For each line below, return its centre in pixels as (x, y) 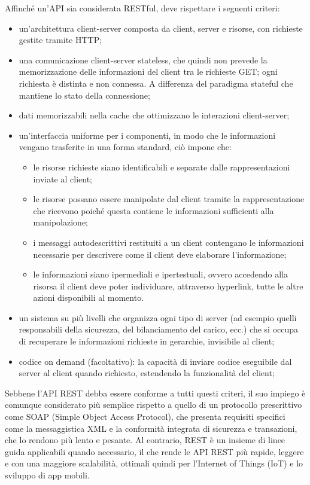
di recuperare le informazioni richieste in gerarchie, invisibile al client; (147, 341)
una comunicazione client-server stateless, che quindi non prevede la (143, 60)
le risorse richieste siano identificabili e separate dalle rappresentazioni (162, 167)
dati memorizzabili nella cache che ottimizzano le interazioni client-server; (154, 115)
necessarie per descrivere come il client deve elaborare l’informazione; (160, 254)
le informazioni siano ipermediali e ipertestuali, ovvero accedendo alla (160, 274)
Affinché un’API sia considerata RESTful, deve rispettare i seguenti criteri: (142, 8)
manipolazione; (60, 222)
